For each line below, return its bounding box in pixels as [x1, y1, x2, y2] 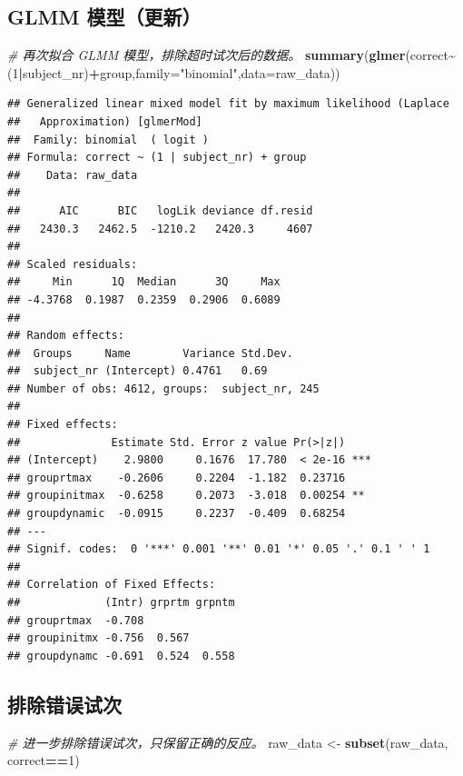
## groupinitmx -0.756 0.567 [7, 632, 190, 645]
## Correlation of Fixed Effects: [7, 578, 216, 592]
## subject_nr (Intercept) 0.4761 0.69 [7, 364, 268, 378]
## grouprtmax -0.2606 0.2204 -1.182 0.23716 [7, 471, 346, 484]
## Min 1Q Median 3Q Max [7, 275, 281, 289]
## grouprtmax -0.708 [7, 613, 144, 627]
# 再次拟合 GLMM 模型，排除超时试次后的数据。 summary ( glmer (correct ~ [7, 45, 456, 65]
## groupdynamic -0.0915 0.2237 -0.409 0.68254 [7, 507, 346, 521]
